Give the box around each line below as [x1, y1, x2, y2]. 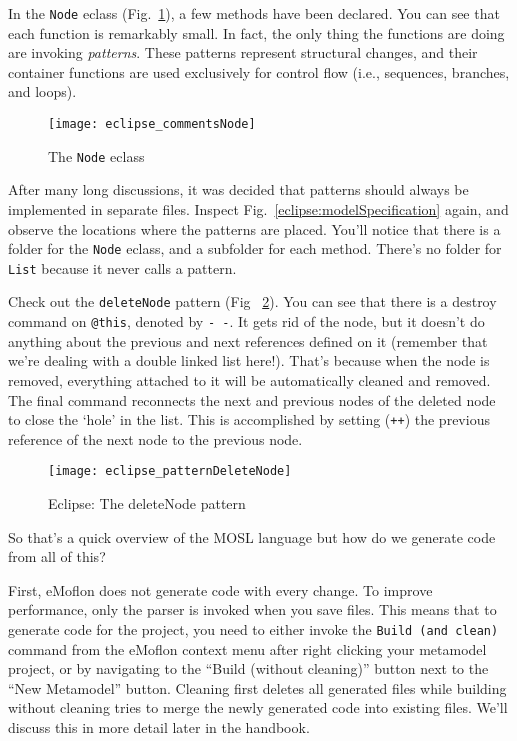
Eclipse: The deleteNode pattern [48, 493, 246, 514]
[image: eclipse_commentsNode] [48, 117, 256, 132]
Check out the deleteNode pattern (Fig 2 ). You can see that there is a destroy [8, 291, 497, 312]
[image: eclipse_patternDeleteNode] [48, 464, 292, 479]
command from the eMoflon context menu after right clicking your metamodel [8, 638, 487, 659]
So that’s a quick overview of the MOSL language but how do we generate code [8, 526, 496, 547]
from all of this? [8, 546, 106, 567]
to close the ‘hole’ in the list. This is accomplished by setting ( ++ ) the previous [8, 409, 490, 430]
